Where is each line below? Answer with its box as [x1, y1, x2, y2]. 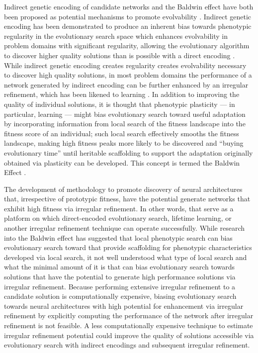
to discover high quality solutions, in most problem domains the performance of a [4, 70, 252, 80]
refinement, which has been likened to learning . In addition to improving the [4, 89, 240, 99]
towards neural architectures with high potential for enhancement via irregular [4, 300, 244, 311]
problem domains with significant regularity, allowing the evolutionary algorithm [4, 40, 250, 51]
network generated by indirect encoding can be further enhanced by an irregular [4, 79, 249, 89]
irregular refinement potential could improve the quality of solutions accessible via [4, 330, 254, 340]
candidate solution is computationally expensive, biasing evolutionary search [4, 291, 237, 301]
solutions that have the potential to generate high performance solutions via [4, 271, 236, 282]
